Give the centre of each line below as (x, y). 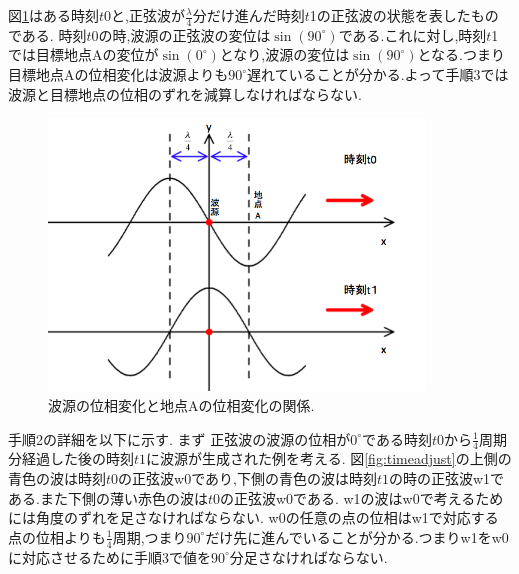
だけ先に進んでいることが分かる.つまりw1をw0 (357, 536)
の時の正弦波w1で (446, 477)
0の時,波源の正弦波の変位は (181, 34)
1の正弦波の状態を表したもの (404, 15)
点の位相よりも (57, 536)
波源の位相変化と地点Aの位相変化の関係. (181, 404)
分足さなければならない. (308, 556)
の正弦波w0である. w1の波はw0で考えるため (361, 497)
